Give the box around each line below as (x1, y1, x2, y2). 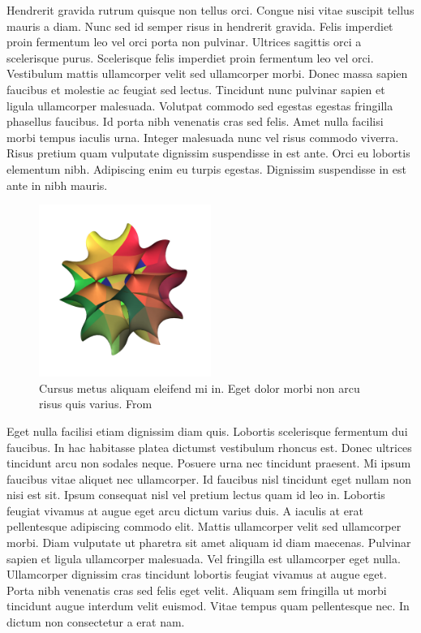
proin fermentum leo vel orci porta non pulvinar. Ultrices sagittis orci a (6, 33, 362, 50)
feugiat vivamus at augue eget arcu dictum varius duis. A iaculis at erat (6, 502, 363, 519)
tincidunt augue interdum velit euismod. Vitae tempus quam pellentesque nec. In (6, 597, 410, 614)
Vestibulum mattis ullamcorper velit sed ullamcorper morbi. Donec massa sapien (6, 65, 408, 82)
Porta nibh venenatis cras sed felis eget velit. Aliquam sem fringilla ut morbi (6, 581, 387, 598)
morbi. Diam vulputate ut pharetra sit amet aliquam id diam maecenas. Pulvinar (6, 534, 411, 551)
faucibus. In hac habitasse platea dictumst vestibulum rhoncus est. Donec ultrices (6, 438, 412, 455)
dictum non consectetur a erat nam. (6, 614, 185, 631)
